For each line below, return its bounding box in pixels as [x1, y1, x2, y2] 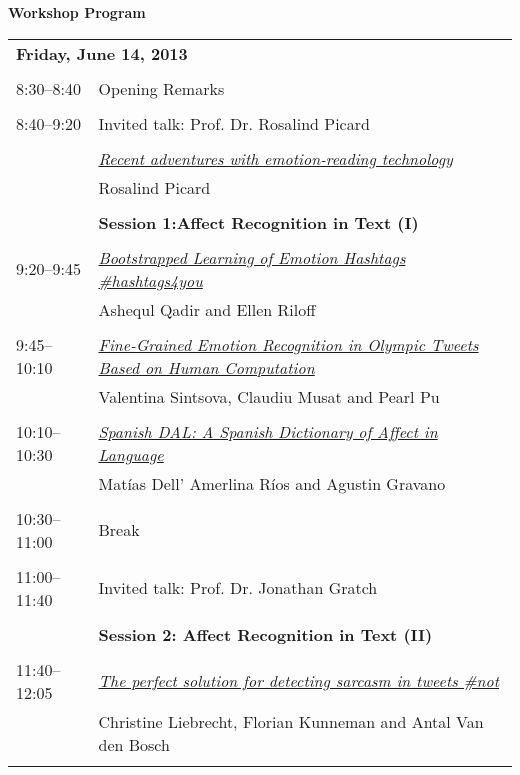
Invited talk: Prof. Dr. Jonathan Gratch [98, 576, 378, 600]
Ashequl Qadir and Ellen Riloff [98, 297, 316, 321]
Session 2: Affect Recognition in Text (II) [98, 622, 433, 646]
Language [98, 442, 164, 466]
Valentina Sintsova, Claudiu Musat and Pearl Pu [98, 384, 440, 408]
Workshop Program [8, 2, 146, 22]
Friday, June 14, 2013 [16, 41, 188, 65]
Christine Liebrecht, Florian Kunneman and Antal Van [98, 709, 484, 733]
